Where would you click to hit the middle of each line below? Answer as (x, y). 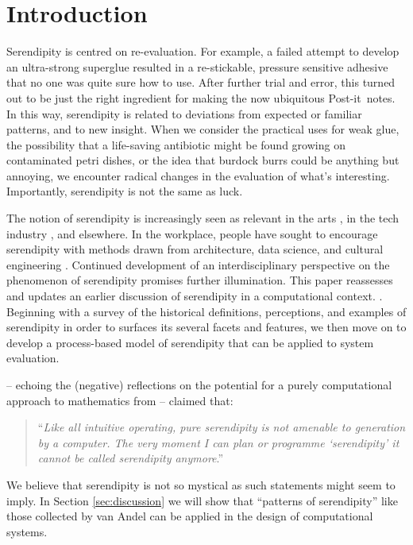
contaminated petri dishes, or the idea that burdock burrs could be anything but (203, 160)
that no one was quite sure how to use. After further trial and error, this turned (201, 82)
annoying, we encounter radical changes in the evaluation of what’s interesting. (198, 175)
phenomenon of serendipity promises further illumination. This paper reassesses (200, 280)
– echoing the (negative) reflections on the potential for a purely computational (199, 385)
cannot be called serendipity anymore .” (131, 458)
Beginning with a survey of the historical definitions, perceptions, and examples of (206, 311)
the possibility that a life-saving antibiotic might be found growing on (176, 144)
